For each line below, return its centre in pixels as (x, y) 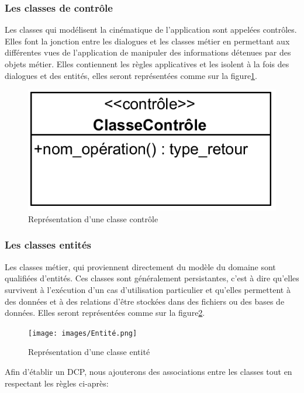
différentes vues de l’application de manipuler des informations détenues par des (148, 52)
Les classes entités (48, 245)
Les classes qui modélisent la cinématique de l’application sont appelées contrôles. (151, 30)
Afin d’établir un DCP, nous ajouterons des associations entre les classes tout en (148, 371)
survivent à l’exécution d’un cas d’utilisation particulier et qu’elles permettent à (148, 289)
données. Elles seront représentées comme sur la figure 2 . (105, 313)
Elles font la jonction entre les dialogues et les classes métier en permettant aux (147, 41)
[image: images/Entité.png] (83, 333)
